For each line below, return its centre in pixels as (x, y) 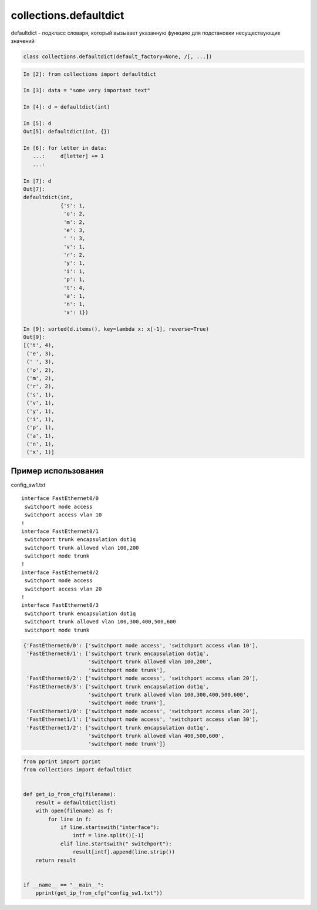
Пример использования (57, 471)
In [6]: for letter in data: (65, 148)
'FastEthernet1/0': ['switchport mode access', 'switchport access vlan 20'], (143, 711)
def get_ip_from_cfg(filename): (70, 794)
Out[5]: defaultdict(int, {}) (67, 132)
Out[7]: (34, 189)
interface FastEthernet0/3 (60, 605)
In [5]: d (37, 123)
